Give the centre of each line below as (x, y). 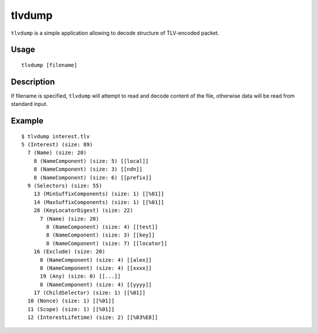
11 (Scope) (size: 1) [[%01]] (71, 309)
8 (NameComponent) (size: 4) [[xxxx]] (96, 268)
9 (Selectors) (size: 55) (65, 186)
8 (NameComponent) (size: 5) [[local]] (91, 161)
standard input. (29, 104)
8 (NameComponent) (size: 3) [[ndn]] (88, 169)
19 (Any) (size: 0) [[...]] (80, 276)
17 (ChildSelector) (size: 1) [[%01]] (90, 293)
